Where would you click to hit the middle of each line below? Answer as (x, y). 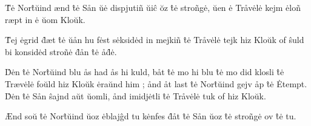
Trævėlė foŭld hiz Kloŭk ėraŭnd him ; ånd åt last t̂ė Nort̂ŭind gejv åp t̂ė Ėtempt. (156, 83)
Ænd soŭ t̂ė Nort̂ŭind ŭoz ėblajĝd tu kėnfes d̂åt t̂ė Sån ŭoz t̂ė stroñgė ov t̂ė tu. (151, 116)
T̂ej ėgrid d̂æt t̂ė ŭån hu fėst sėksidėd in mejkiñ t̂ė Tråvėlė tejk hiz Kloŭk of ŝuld (155, 40)
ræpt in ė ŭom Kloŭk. (45, 19)
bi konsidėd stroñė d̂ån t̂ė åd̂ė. (61, 51)
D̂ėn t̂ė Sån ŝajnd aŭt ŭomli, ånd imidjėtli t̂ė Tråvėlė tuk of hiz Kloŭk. (135, 95)
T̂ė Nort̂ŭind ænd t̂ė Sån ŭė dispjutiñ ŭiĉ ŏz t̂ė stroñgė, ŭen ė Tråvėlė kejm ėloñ (153, 7)
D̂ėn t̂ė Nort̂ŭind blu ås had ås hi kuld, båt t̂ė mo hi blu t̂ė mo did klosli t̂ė (145, 72)
